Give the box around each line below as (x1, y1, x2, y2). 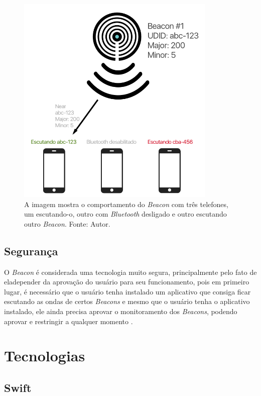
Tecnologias (4, 345, 85, 366)
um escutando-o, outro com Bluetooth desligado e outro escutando (24, 209, 227, 219)
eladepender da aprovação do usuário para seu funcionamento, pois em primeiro (4, 276, 249, 287)
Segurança (4, 243, 58, 258)
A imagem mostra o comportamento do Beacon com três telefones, (24, 199, 228, 209)
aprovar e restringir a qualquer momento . (4, 316, 133, 326)
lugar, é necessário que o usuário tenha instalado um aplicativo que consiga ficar (4, 286, 251, 296)
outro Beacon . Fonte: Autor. (24, 218, 110, 229)
